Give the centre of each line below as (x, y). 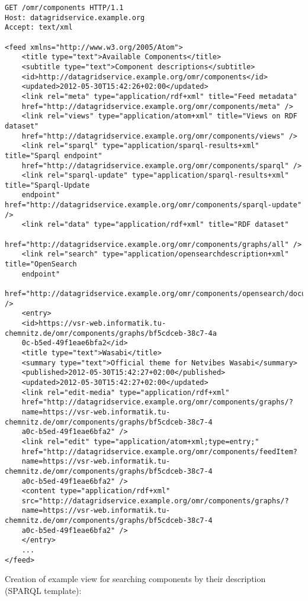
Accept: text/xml (39, 28)
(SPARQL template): (43, 590)
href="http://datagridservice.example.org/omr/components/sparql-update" (153, 205)
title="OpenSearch (41, 264)
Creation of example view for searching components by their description (135, 579)
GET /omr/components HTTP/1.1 (64, 8)
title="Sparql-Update (47, 185)
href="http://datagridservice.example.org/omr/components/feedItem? (159, 451)
